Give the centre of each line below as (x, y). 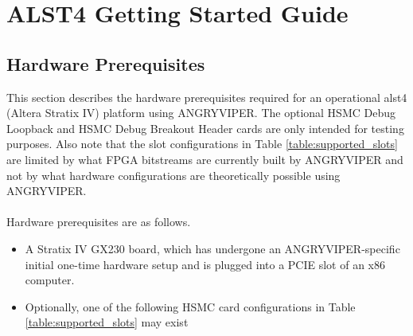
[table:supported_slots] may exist (107, 322)
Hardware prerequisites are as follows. (99, 222)
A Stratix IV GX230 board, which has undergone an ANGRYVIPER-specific (212, 248)
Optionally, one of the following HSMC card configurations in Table (190, 306)
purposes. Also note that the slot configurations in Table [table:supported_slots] (202, 144)
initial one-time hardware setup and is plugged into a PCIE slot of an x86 (205, 264)
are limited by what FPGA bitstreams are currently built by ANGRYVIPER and (205, 159)
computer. (50, 280)
